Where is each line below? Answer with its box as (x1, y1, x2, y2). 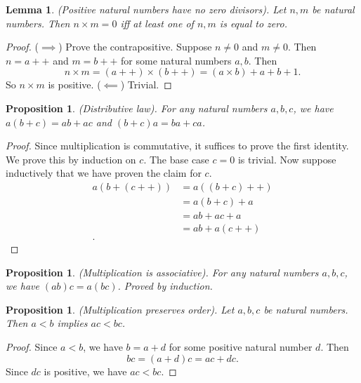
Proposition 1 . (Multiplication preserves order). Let (6, 302, 235, 316)
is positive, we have (44, 363, 127, 378)
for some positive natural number (169, 340, 313, 354)
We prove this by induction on (6, 152, 136, 166)
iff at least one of (120, 15, 194, 30)
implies (57, 316, 88, 330)
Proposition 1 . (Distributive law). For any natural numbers (6, 100, 268, 115)
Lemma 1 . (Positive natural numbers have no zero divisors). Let (6, 2, 287, 16)
